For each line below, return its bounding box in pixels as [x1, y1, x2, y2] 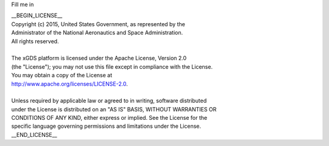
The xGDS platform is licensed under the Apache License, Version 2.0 [11, 55, 187, 62]
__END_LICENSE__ [11, 131, 57, 138]
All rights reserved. [11, 37, 59, 45]
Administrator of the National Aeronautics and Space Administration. [11, 29, 183, 36]
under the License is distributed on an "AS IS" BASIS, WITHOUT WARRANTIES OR [11, 105, 217, 113]
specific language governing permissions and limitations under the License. [11, 122, 201, 130]
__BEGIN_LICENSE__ [11, 12, 63, 19]
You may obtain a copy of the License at [11, 72, 113, 79]
